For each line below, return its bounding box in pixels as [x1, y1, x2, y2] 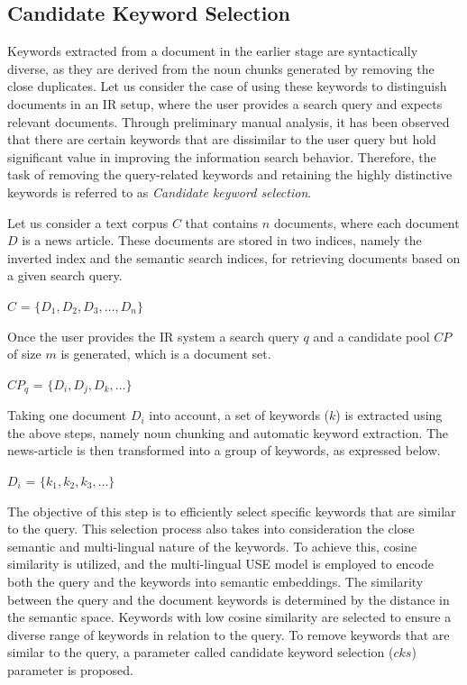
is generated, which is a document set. [60, 344, 271, 363]
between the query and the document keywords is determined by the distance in [7, 589, 450, 608]
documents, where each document [273, 213, 460, 232]
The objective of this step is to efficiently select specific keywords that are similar [7, 501, 456, 520]
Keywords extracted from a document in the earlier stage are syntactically [7, 41, 418, 60]
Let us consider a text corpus [7, 213, 169, 232]
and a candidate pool [313, 326, 430, 345]
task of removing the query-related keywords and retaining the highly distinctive [7, 165, 453, 184]
